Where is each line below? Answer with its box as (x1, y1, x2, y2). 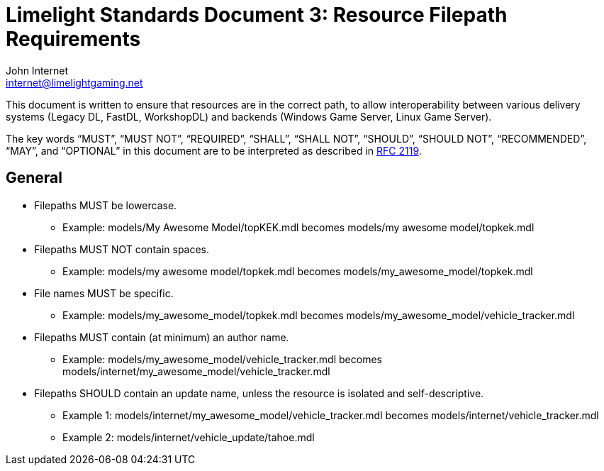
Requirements (6, 27, 141, 51)
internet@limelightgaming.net (6, 76, 143, 89)
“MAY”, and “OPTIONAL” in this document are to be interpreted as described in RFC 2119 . (6, 144, 422, 157)
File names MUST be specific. (34, 287, 174, 299)
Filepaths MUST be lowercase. (34, 199, 177, 211)
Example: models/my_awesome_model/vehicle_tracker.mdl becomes (62, 353, 382, 365)
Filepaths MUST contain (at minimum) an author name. (34, 331, 289, 343)
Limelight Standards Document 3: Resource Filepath (6, 3, 508, 27)
